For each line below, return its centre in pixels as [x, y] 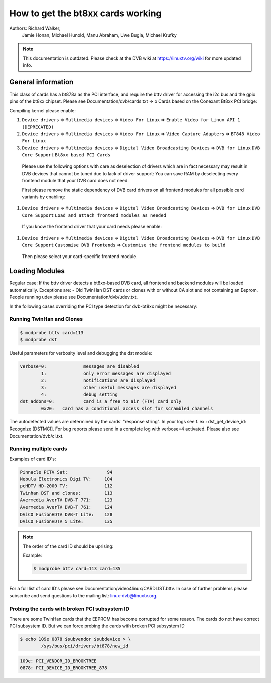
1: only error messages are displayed [106, 373]
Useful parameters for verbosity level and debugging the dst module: [81, 353]
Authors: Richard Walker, [35, 28]
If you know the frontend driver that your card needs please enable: [92, 227]
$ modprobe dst [38, 340]
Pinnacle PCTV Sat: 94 [66, 472]
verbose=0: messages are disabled [79, 366]
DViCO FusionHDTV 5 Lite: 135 [66, 521]
